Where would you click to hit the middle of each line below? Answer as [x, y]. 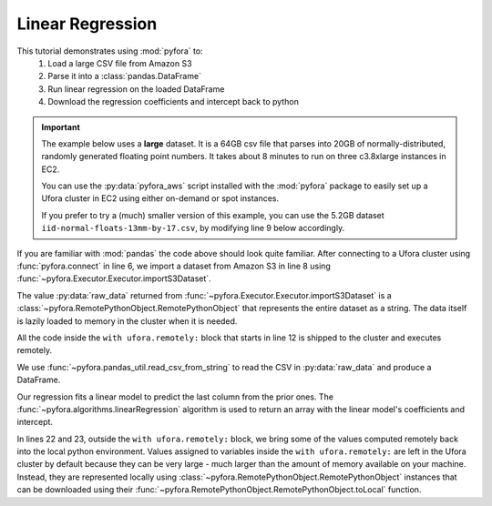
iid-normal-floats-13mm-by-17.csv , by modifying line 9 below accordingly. [193, 228]
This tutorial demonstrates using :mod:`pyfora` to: [110, 51]
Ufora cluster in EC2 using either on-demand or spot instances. [160, 198]
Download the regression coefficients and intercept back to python [174, 102]
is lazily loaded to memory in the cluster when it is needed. [127, 321]
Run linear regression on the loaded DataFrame [136, 89]
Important [61, 126]
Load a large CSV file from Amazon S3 [120, 63]
